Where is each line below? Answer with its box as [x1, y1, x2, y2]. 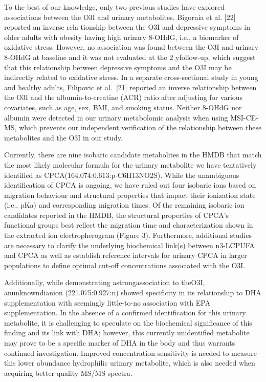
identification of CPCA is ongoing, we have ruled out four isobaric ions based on [4, 179, 256, 190]
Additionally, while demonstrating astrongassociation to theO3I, [4, 277, 205, 288]
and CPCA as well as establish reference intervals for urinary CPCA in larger [4, 250, 247, 260]
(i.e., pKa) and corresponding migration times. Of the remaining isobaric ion [4, 199, 245, 210]
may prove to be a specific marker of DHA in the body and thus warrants [4, 337, 235, 348]
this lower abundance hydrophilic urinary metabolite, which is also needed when [4, 357, 255, 368]
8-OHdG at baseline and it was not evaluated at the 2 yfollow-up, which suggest [4, 51, 256, 62]
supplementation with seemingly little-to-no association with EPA [4, 297, 211, 308]
